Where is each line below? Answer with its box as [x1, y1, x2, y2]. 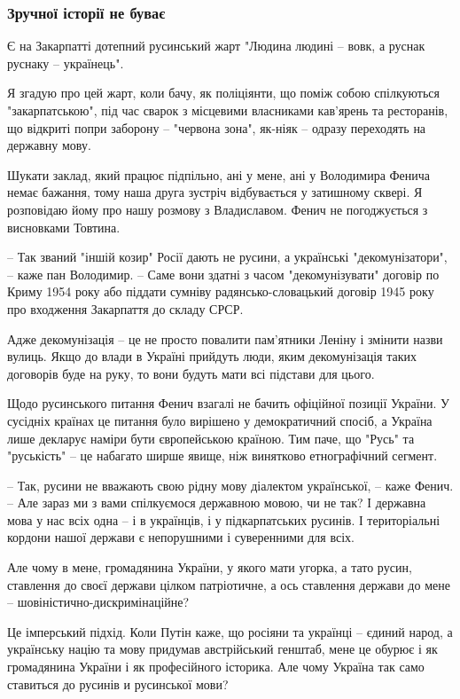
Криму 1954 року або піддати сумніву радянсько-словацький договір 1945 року [7, 282, 434, 301]
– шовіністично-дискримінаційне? [7, 593, 190, 611]
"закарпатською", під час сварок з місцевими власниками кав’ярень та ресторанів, [7, 101, 448, 119]
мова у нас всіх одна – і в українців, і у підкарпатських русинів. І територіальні [7, 510, 441, 529]
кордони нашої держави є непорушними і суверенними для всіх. [7, 528, 355, 546]
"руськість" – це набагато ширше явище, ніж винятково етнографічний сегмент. [7, 446, 438, 465]
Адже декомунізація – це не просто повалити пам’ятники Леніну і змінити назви [7, 329, 443, 348]
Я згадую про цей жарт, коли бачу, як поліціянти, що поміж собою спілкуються [7, 83, 440, 102]
